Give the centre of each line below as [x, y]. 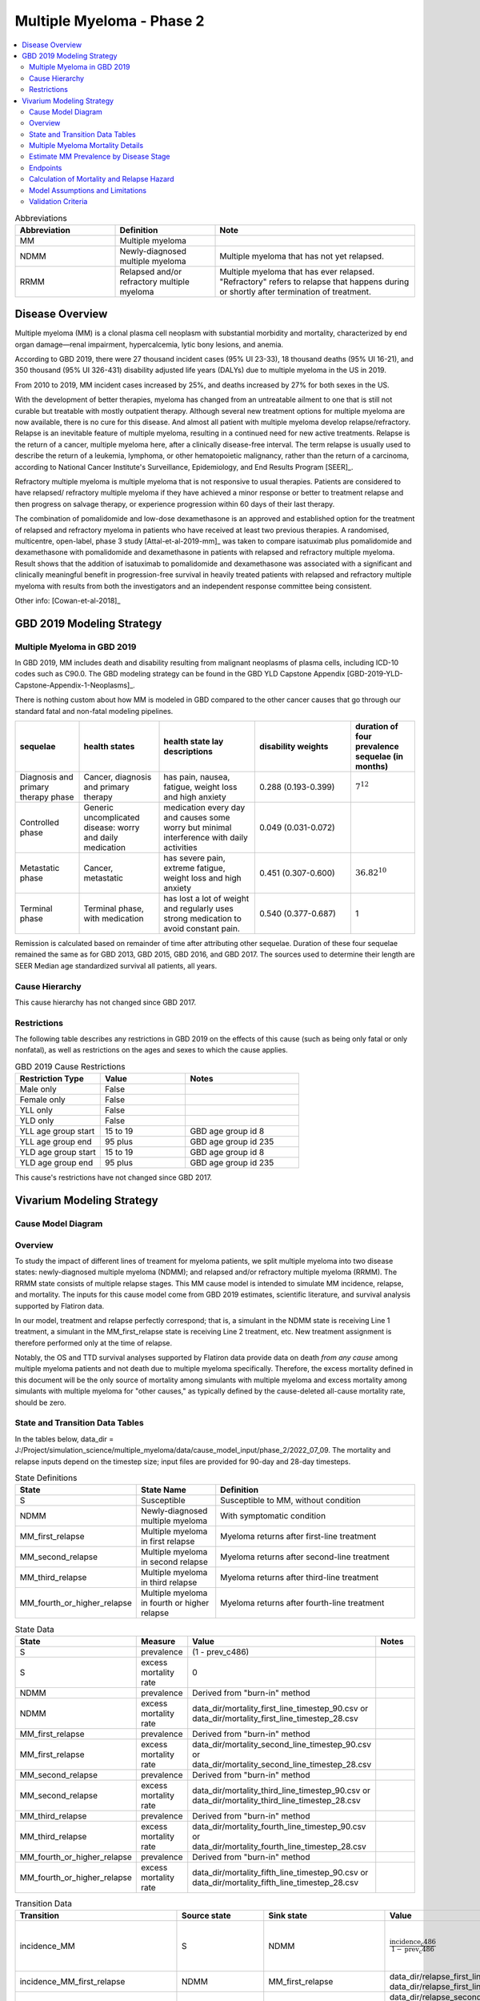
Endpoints [46, 167]
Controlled [39, 822]
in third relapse [169, 1582]
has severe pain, [194, 858]
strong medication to [202, 918]
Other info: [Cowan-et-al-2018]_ [68, 600]
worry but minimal [198, 827]
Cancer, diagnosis [118, 777]
